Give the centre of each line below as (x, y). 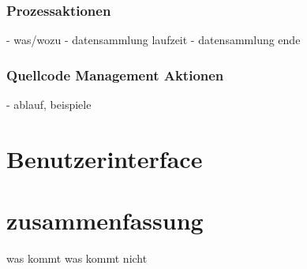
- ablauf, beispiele (49, 105)
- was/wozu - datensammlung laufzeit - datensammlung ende (153, 40)
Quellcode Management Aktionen (115, 75)
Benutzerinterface (105, 158)
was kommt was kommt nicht (77, 258)
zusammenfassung (105, 220)
